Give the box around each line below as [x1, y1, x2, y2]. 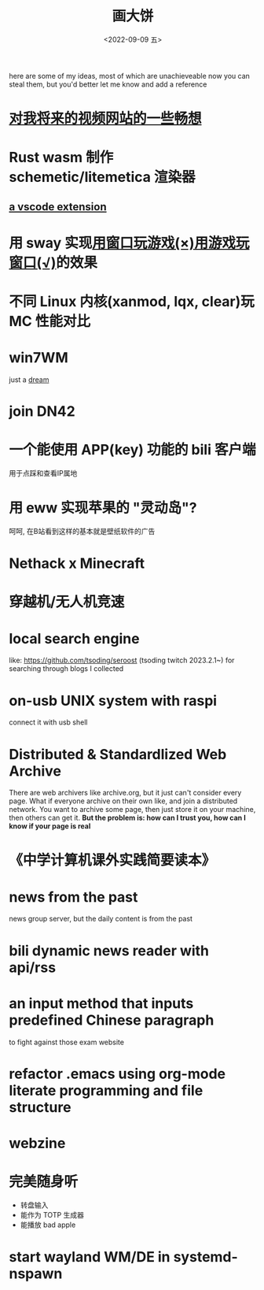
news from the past [9, 888, 138, 906]
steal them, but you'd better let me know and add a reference [9, 80, 207, 89]
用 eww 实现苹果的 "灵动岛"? [9, 499, 197, 517]
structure [9, 1098, 71, 1116]
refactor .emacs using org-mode [9, 1065, 226, 1083]
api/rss [9, 958, 57, 977]
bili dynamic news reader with [9, 942, 210, 959]
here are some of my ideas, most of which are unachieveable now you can [9, 71, 251, 80]
